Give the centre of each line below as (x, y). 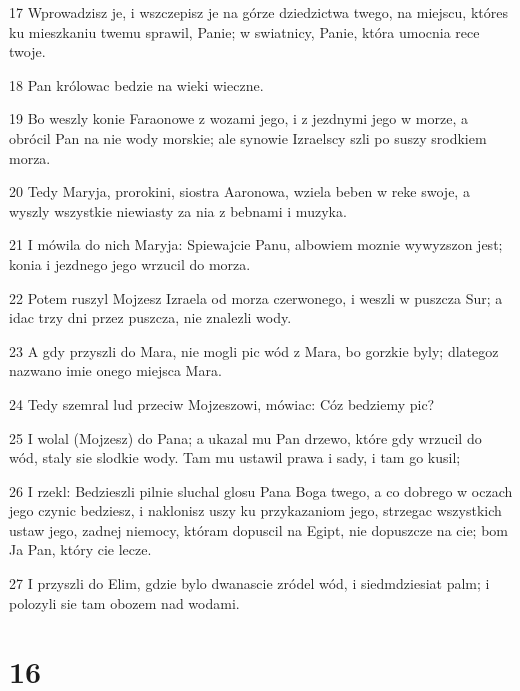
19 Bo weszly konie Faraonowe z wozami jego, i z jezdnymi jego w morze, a (238, 118)
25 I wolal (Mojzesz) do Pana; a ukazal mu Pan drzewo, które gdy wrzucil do (245, 437)
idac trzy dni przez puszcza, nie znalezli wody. (150, 317)
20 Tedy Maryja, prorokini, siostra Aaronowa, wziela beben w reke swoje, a (239, 191)
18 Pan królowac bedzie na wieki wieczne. (136, 84)
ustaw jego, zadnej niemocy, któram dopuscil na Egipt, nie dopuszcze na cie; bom (259, 529)
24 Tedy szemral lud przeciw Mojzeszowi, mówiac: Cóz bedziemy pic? (222, 403)
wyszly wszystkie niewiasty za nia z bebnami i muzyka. (178, 210)
